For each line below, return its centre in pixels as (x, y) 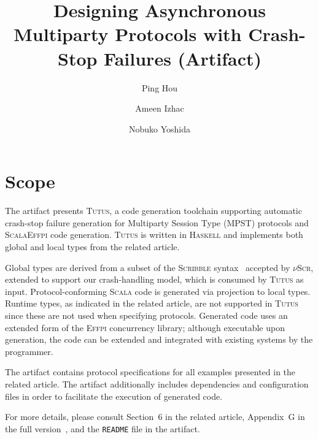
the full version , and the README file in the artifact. (103, 428)
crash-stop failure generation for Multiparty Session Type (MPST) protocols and (157, 222)
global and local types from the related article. (92, 246)
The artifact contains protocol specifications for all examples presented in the (150, 372)
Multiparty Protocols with (128, 34)
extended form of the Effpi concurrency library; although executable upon (145, 327)
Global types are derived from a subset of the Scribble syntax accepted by (148, 267)
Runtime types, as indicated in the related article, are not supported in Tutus (152, 303)
